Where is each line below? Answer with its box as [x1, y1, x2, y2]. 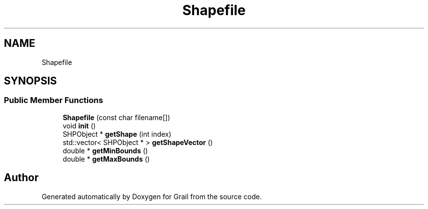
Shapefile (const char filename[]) [63, 113, 170, 122]
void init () [63, 121, 96, 130]
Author [4, 171, 39, 184]
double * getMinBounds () [63, 146, 148, 155]
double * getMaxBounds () [63, 154, 150, 163]
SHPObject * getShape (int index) [63, 129, 171, 138]
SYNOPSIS [4, 75, 57, 87]
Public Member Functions [4, 95, 103, 105]
